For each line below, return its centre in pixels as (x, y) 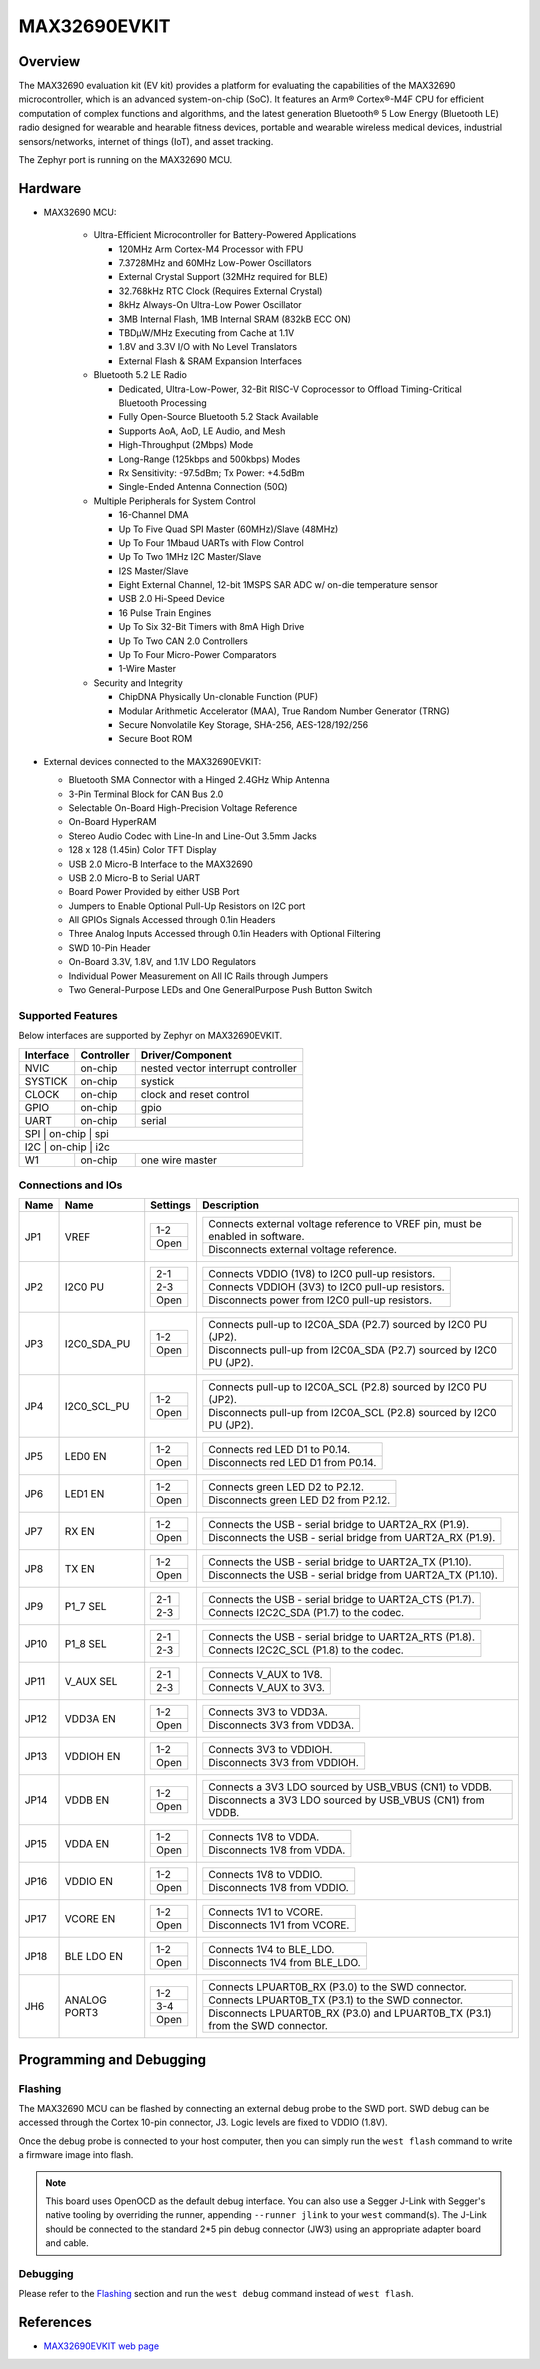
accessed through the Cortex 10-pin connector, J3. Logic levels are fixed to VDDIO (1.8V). (203, 2122)
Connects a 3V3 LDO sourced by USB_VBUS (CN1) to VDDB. (350, 1787)
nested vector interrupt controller (218, 1068)
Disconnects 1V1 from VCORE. (279, 1925)
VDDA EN (87, 1843)
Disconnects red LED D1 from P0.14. (292, 1463)
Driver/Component (186, 1055)
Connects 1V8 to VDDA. (264, 1837)
